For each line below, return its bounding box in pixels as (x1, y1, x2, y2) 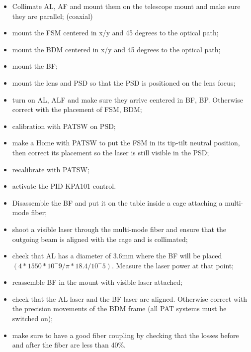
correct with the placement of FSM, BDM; (12, 104, 142, 115)
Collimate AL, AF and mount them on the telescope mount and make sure (12, 1, 241, 11)
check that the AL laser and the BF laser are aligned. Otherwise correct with (12, 293, 248, 304)
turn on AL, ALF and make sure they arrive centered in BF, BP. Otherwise (12, 94, 243, 105)
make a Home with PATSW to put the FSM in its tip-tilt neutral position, (12, 137, 240, 148)
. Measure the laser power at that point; (111, 260, 234, 270)
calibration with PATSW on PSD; (12, 120, 116, 131)
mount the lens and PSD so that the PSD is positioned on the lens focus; (12, 77, 236, 88)
